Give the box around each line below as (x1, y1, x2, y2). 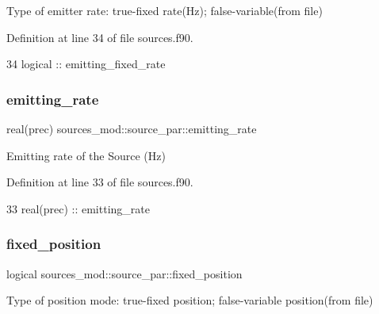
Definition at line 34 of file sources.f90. (6, 29, 193, 45)
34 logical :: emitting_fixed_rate (6, 56, 166, 72)
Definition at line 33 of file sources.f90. (6, 174, 193, 190)
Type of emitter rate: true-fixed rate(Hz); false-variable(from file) (6, 2, 323, 18)
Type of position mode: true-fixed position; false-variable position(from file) (6, 292, 373, 308)
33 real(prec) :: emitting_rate (6, 200, 150, 216)
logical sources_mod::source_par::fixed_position (6, 265, 243, 281)
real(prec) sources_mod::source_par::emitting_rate (6, 121, 257, 136)
